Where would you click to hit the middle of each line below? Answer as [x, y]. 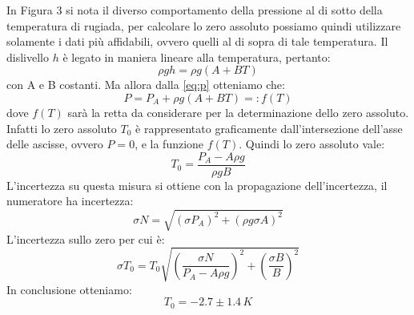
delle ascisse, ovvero [55, 144]
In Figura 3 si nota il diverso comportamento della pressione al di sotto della [195, 10]
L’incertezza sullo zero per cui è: [86, 238]
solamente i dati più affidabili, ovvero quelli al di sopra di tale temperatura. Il [197, 41]
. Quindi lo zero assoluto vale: [312, 144]
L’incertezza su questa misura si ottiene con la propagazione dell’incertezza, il [197, 185]
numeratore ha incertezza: [70, 201]
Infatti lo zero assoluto [62, 128]
